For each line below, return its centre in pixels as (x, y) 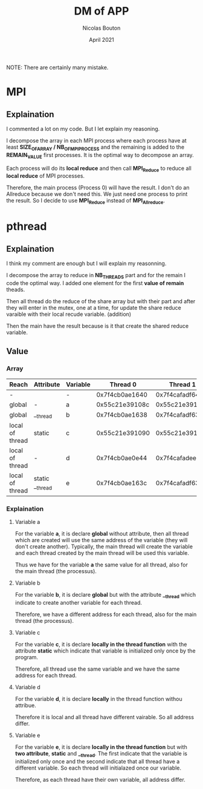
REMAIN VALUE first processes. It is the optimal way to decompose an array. (100, 156)
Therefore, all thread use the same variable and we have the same (97, 669)
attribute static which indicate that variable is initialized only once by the (105, 651)
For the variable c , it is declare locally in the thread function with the (101, 644)
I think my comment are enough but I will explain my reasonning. (86, 264)
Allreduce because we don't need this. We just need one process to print (97, 194)
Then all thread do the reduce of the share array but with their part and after (101, 301)
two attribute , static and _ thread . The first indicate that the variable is (101, 754)
